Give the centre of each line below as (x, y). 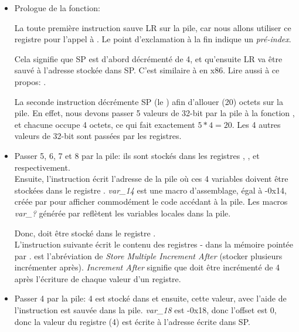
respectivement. (42, 167)
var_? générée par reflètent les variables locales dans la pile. (123, 213)
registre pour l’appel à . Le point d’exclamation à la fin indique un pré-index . (153, 39)
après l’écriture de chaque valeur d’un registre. (98, 278)
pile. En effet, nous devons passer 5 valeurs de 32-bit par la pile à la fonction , (154, 113)
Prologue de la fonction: (57, 8)
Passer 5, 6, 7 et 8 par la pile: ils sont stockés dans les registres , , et (137, 155)
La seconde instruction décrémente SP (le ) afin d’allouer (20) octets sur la (149, 101)
